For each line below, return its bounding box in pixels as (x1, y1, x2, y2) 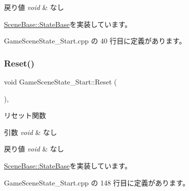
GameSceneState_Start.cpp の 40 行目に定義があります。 (4, 35, 186, 46)
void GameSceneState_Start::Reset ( (4, 76, 117, 86)
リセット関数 (4, 110, 46, 120)
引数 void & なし (4, 126, 57, 137)
